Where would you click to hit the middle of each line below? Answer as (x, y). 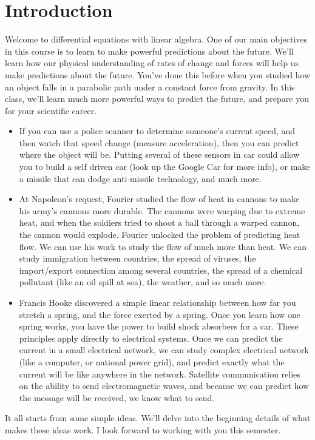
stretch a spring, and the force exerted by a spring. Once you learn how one (160, 314)
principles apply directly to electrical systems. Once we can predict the (151, 338)
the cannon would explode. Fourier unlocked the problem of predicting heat (160, 235)
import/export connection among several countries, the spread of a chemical (161, 270)
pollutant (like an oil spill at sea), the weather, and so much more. (143, 282)
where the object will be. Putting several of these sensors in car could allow (159, 154)
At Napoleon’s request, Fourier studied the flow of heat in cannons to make (159, 199)
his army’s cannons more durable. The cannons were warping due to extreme (162, 210)
